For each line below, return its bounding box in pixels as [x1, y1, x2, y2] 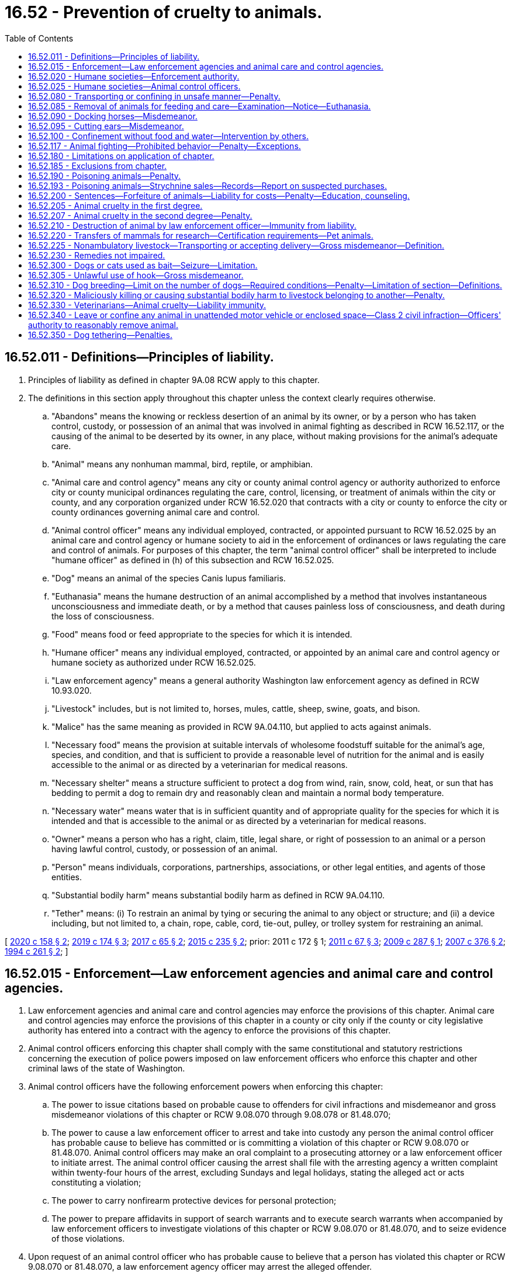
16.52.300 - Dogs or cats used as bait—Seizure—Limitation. [28, 260, 258, 270]
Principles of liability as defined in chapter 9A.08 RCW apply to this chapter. [28, 374, 320, 385]
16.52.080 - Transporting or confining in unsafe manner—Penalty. [28, 91, 281, 101]
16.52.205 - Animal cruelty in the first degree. [28, 200, 203, 211]
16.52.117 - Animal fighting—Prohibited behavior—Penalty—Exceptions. [28, 140, 301, 151]
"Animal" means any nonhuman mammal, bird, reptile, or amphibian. [51, 459, 313, 469]
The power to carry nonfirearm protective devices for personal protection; [51, 1195, 337, 1206]
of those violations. [51, 1233, 125, 1244]
